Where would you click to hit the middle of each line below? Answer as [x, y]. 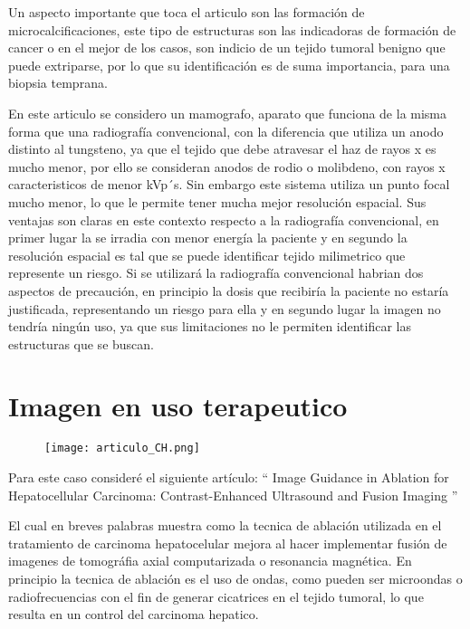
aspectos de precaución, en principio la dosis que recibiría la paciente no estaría [229, 290]
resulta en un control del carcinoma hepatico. [134, 614]
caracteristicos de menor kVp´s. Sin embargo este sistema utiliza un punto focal [229, 184]
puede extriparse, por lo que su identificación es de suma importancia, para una [229, 65]
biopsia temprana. [58, 83]
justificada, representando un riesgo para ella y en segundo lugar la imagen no [225, 308]
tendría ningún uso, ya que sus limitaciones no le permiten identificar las [210, 326]
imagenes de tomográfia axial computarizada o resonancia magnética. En [210, 561]
